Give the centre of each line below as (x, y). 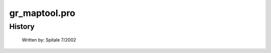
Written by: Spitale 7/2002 (49, 40)
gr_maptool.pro (42, 13)
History (22, 26)
